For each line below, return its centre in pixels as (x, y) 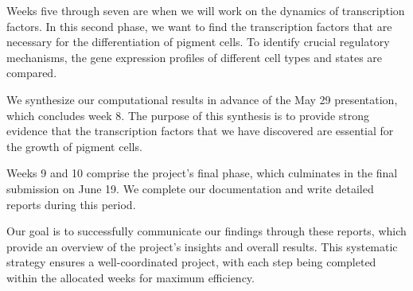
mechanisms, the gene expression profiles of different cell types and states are (195, 57)
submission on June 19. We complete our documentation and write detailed (190, 188)
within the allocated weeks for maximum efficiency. (131, 277)
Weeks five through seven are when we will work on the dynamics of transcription (206, 10)
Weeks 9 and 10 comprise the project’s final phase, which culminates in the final (202, 173)
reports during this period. (71, 204)
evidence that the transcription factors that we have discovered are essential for (200, 131)
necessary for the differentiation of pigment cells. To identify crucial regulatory (198, 42)
